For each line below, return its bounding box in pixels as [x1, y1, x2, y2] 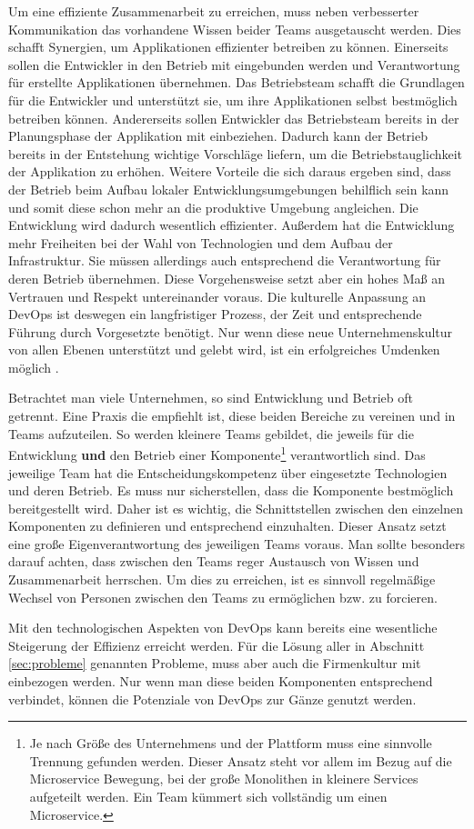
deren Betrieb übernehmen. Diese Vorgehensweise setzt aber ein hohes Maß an [8, 268, 446, 287]
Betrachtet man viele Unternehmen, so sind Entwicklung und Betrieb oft [8, 388, 413, 407]
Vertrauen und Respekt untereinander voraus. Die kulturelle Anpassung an [8, 286, 427, 305]
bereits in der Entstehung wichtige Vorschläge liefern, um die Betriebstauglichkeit [8, 144, 463, 163]
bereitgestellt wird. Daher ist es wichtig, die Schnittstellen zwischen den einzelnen [8, 498, 463, 517]
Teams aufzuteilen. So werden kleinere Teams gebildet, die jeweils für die [8, 424, 414, 443]
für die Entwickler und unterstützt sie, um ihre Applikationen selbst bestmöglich [8, 90, 458, 109]
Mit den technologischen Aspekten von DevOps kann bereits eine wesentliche [8, 618, 438, 637]
